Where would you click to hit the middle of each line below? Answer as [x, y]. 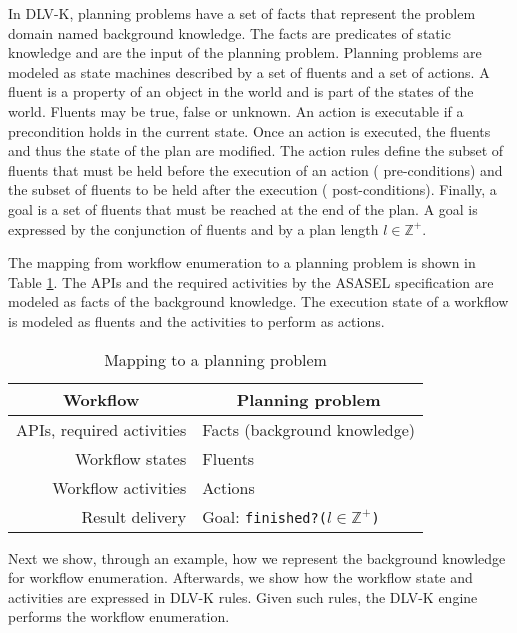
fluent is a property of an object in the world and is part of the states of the [241, 91]
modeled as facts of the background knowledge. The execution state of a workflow [258, 301]
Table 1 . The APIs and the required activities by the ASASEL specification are [251, 281]
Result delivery [134, 516]
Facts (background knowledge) [309, 429]
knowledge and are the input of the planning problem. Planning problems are [245, 52]
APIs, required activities [101, 429]
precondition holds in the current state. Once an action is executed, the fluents [249, 130]
